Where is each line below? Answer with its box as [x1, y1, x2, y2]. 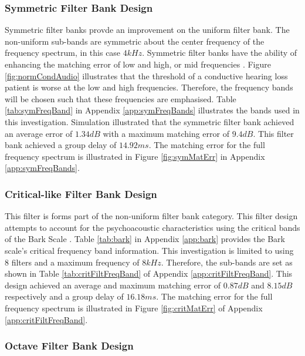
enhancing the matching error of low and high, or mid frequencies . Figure [5, 58, 271, 70]
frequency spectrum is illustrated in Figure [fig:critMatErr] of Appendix [5, 301, 263, 314]
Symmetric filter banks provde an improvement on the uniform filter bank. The [5, 23, 290, 36]
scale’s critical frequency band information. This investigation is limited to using [5, 244, 294, 256]
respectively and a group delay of [5, 290, 124, 303]
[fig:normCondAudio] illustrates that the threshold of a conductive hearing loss [5, 69, 288, 82]
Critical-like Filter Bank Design [5, 186, 157, 201]
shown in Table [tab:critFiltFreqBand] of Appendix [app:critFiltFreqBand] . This [5, 267, 293, 280]
